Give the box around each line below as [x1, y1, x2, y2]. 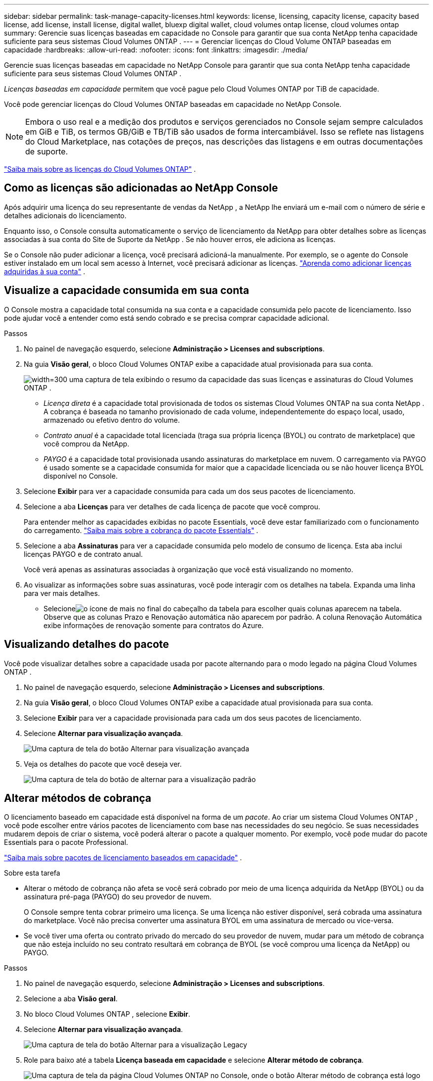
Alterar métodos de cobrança [4, 791, 152, 804]
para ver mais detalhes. [24, 589, 100, 597]
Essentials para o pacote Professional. [4, 838, 129, 847]
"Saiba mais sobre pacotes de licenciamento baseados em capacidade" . [4, 853, 242, 862]
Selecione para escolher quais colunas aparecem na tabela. [43, 604, 402, 613]
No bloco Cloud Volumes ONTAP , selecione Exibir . [24, 1010, 190, 1019]
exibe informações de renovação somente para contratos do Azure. [43, 621, 264, 630]
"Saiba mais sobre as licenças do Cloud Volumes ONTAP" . [4, 165, 196, 173]
